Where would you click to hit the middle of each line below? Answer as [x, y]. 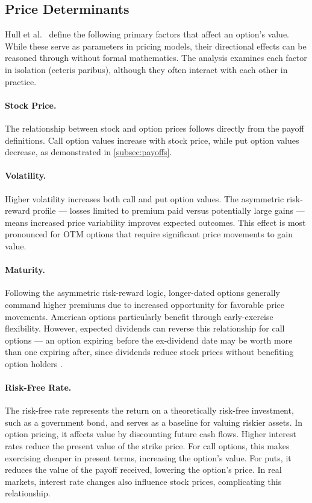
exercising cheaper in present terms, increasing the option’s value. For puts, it [148, 457]
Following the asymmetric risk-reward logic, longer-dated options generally [142, 293]
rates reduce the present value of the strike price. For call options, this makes [147, 446]
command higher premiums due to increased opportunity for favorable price [145, 304]
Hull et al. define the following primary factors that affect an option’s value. [147, 34]
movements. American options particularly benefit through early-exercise [139, 316]
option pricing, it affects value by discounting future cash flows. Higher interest [151, 434]
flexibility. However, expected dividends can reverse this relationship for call [145, 328]
